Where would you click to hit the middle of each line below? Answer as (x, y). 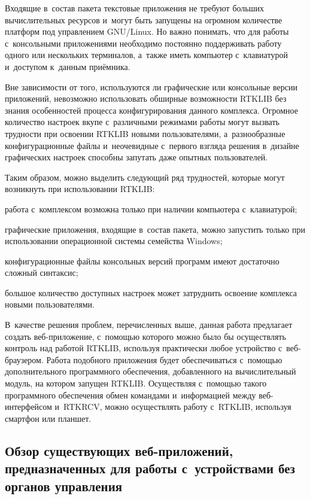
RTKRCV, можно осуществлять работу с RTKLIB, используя (177, 407)
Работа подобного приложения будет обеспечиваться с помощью (164, 359)
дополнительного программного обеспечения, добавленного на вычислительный (151, 371)
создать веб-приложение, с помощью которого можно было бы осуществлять (145, 336)
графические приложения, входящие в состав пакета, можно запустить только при (155, 229)
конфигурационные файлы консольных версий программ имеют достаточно (142, 261)
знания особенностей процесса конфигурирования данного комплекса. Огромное (151, 110)
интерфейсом (28, 407)
